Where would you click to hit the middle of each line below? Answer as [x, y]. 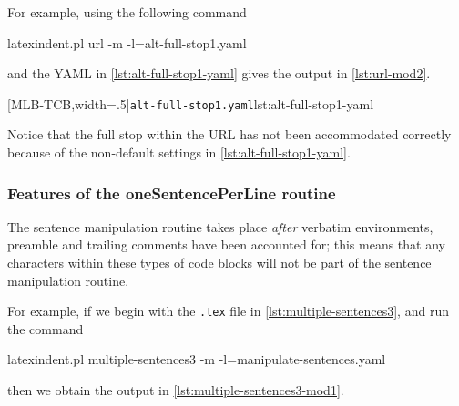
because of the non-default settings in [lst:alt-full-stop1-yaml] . [179, 152]
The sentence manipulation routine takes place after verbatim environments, [220, 226]
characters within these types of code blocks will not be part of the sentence [219, 263]
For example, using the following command [127, 12]
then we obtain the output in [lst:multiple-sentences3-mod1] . [176, 390]
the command [46, 328]
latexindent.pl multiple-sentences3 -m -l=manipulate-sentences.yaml [197, 359]
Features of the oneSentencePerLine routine [172, 193]
